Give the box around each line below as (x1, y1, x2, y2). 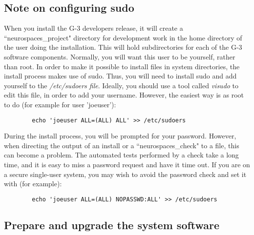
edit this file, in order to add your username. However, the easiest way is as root (4, 90, 244, 100)
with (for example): (4, 178, 62, 189)
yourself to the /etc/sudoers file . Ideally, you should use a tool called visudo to (4, 80, 239, 90)
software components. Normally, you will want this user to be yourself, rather (4, 51, 235, 61)
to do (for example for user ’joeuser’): (4, 99, 116, 109)
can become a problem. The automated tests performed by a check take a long (4, 150, 239, 160)
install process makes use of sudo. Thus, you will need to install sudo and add (4, 71, 237, 81)
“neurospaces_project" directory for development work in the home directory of (4, 32, 242, 42)
